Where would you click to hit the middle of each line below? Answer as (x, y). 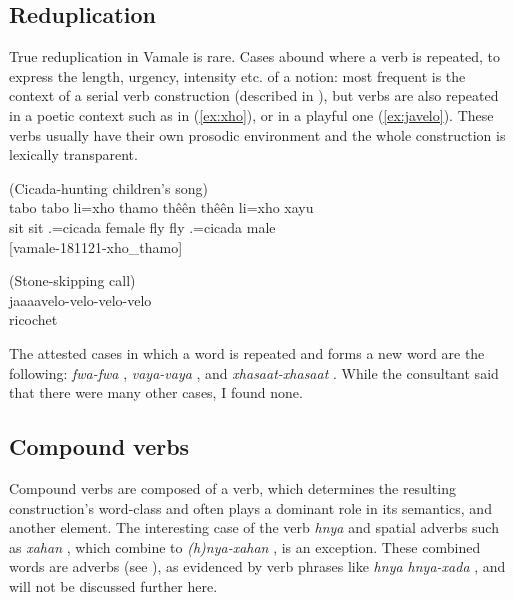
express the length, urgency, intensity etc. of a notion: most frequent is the (237, 75)
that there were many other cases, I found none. (156, 392)
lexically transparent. (73, 154)
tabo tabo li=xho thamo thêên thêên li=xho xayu (161, 207)
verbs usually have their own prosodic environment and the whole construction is (257, 134)
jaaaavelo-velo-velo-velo (80, 299)
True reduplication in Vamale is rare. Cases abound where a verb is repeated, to (254, 56)
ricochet (33, 319)
